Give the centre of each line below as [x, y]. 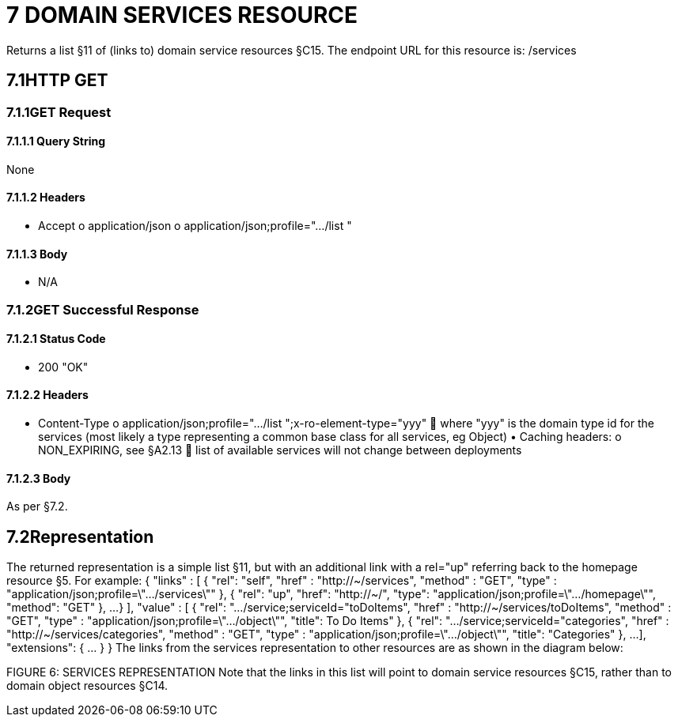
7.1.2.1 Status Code [56, 339]
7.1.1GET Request [59, 112]
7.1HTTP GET [57, 81]
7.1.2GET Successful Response [103, 309]
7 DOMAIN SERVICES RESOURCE [182, 15]
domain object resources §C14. [87, 686]
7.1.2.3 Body [39, 478]
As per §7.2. [37, 506]
